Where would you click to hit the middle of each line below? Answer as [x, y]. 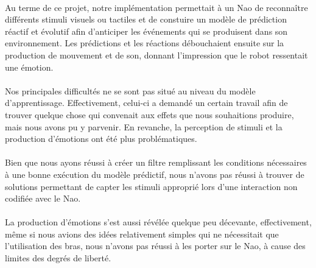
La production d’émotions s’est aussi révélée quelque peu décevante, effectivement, [158, 222]
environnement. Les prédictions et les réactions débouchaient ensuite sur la [145, 43]
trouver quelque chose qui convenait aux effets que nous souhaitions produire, [149, 114]
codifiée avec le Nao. [43, 198]
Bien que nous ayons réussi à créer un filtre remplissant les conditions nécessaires [156, 162]
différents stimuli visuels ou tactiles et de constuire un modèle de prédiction [146, 19]
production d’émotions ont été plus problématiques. [101, 139]
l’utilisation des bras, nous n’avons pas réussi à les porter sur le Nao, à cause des [155, 246]
